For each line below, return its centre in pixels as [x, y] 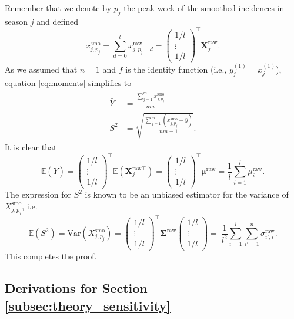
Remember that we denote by [58, 8]
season [16, 21]
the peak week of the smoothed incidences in [204, 8]
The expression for [38, 194]
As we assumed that [41, 69]
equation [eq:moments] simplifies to [68, 82]
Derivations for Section [76, 288]
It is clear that [31, 147]
